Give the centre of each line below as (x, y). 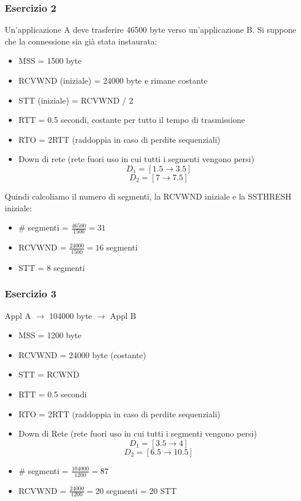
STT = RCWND (49, 374)
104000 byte (71, 315)
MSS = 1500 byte (50, 61)
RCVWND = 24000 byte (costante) (82, 354)
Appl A (18, 315)
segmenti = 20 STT (141, 490)
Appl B (123, 315)
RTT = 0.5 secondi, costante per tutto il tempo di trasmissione (132, 120)
